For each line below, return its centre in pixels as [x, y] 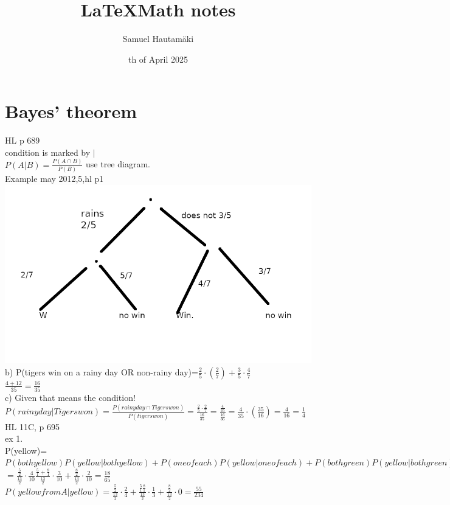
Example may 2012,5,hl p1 [54, 179]
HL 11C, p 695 [33, 426]
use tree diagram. [118, 164]
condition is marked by [48, 152]
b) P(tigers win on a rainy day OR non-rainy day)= [102, 371]
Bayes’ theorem [71, 111]
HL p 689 [22, 140]
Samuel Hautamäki [158, 39]
